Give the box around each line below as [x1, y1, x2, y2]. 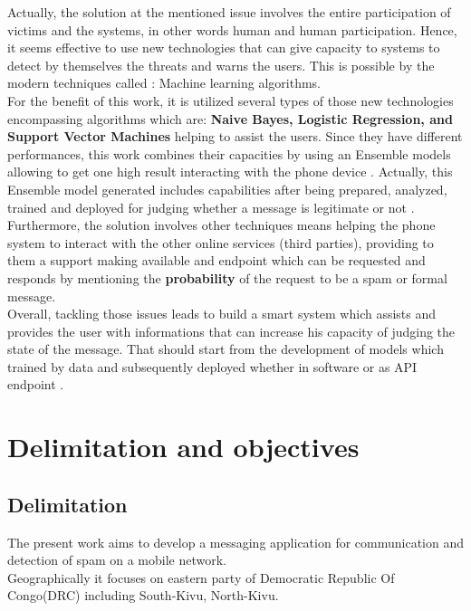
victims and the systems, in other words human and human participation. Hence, [7, 20, 457, 39]
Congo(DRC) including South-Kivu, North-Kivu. [7, 586, 279, 605]
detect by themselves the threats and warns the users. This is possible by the [7, 55, 435, 74]
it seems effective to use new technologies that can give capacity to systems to [7, 38, 440, 57]
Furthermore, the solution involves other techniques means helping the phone [7, 215, 436, 234]
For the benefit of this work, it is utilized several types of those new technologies [7, 91, 454, 110]
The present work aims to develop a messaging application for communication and [7, 532, 465, 551]
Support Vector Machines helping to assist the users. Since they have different [7, 127, 463, 146]
